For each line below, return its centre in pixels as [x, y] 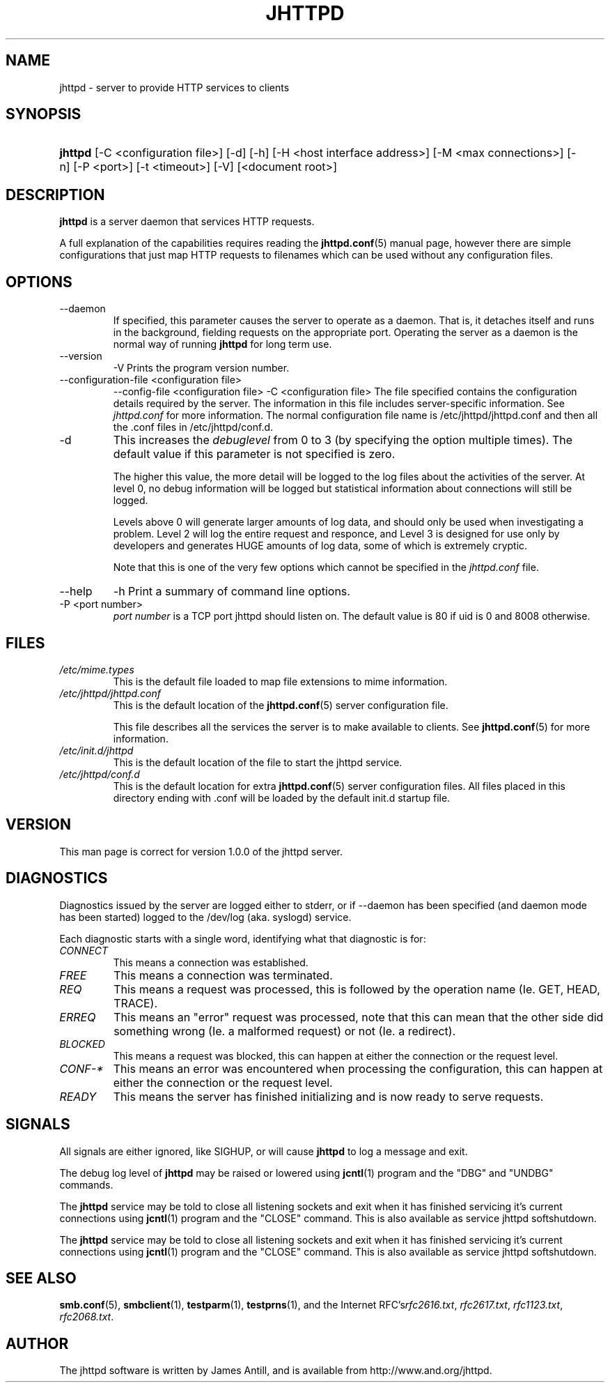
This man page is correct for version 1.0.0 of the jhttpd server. [201, 851]
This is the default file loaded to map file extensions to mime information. [280, 681]
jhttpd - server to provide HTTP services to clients [174, 87]
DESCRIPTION [55, 195]
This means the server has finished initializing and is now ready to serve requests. [328, 1096]
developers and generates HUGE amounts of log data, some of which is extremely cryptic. [320, 546]
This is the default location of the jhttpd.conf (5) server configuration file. [281, 705]
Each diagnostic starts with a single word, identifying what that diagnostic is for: [243, 938]
